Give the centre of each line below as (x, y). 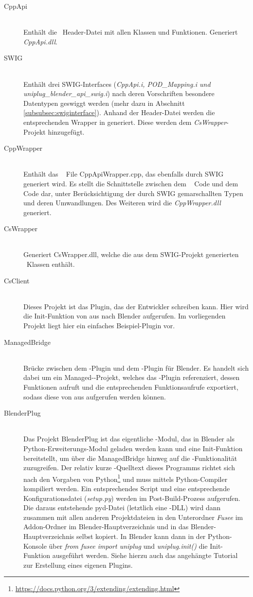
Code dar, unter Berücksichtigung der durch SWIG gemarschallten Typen (133, 193)
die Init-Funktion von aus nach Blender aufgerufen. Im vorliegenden (125, 316)
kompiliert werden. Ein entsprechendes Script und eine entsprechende (127, 488)
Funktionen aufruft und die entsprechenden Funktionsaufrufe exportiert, (131, 387)
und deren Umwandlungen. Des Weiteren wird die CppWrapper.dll (122, 203)
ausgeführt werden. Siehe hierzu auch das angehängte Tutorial (145, 555)
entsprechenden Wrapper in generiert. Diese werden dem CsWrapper (125, 122)
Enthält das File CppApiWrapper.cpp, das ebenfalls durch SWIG (124, 174)
